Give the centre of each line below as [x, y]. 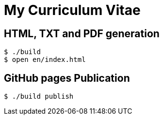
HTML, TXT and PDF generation [82, 33]
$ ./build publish [39, 97]
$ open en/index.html [45, 60]
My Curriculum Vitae [72, 10]
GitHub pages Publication [67, 78]
